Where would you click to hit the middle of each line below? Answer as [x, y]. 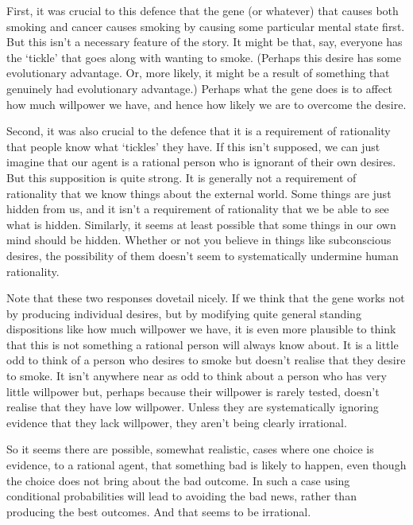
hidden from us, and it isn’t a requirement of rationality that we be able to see [198, 209]
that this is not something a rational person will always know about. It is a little [203, 344]
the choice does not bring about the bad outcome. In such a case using [178, 480]
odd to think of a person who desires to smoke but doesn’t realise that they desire [206, 360]
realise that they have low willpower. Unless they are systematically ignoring [193, 407]
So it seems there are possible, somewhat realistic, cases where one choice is [190, 449]
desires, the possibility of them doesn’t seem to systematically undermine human [203, 255]
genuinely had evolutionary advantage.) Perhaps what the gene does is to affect [199, 88]
